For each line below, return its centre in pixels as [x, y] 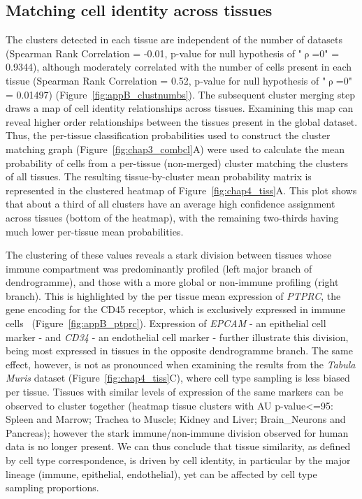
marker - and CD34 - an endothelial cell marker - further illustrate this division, [177, 337]
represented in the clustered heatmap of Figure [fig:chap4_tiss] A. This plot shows [181, 190]
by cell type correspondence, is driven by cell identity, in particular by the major [178, 460]
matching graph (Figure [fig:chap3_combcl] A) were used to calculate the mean [175, 149]
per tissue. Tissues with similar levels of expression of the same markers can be [175, 392]
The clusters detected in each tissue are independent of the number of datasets [174, 39]
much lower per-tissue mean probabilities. [95, 231]
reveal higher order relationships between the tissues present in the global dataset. [182, 121]
